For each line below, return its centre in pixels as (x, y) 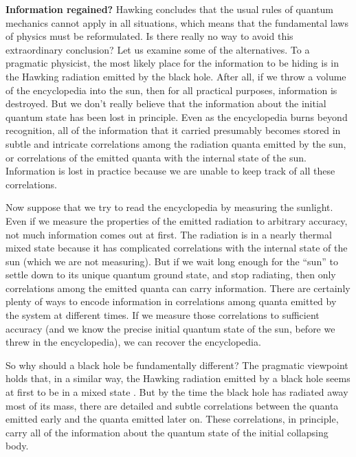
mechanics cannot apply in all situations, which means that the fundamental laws (177, 22)
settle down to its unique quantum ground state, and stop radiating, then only (171, 275)
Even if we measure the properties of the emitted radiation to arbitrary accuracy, (177, 220)
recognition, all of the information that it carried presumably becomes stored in (173, 130)
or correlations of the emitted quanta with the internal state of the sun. (156, 157)
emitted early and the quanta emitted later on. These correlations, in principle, (172, 419)
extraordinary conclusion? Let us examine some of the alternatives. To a (158, 49)
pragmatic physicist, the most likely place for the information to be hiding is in (173, 63)
